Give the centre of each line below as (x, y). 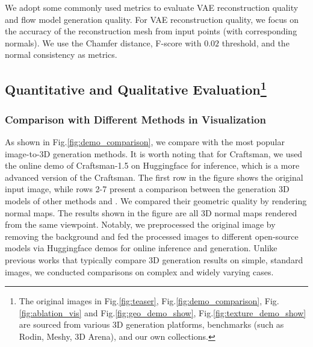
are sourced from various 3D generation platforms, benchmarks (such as (151, 324)
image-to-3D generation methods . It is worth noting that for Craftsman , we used (154, 153)
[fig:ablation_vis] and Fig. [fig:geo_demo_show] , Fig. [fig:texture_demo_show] (163, 312)
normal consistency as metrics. (61, 55)
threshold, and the (256, 42)
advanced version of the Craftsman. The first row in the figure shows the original (154, 177)
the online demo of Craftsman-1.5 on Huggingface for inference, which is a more (152, 165)
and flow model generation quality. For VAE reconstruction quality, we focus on (152, 19)
